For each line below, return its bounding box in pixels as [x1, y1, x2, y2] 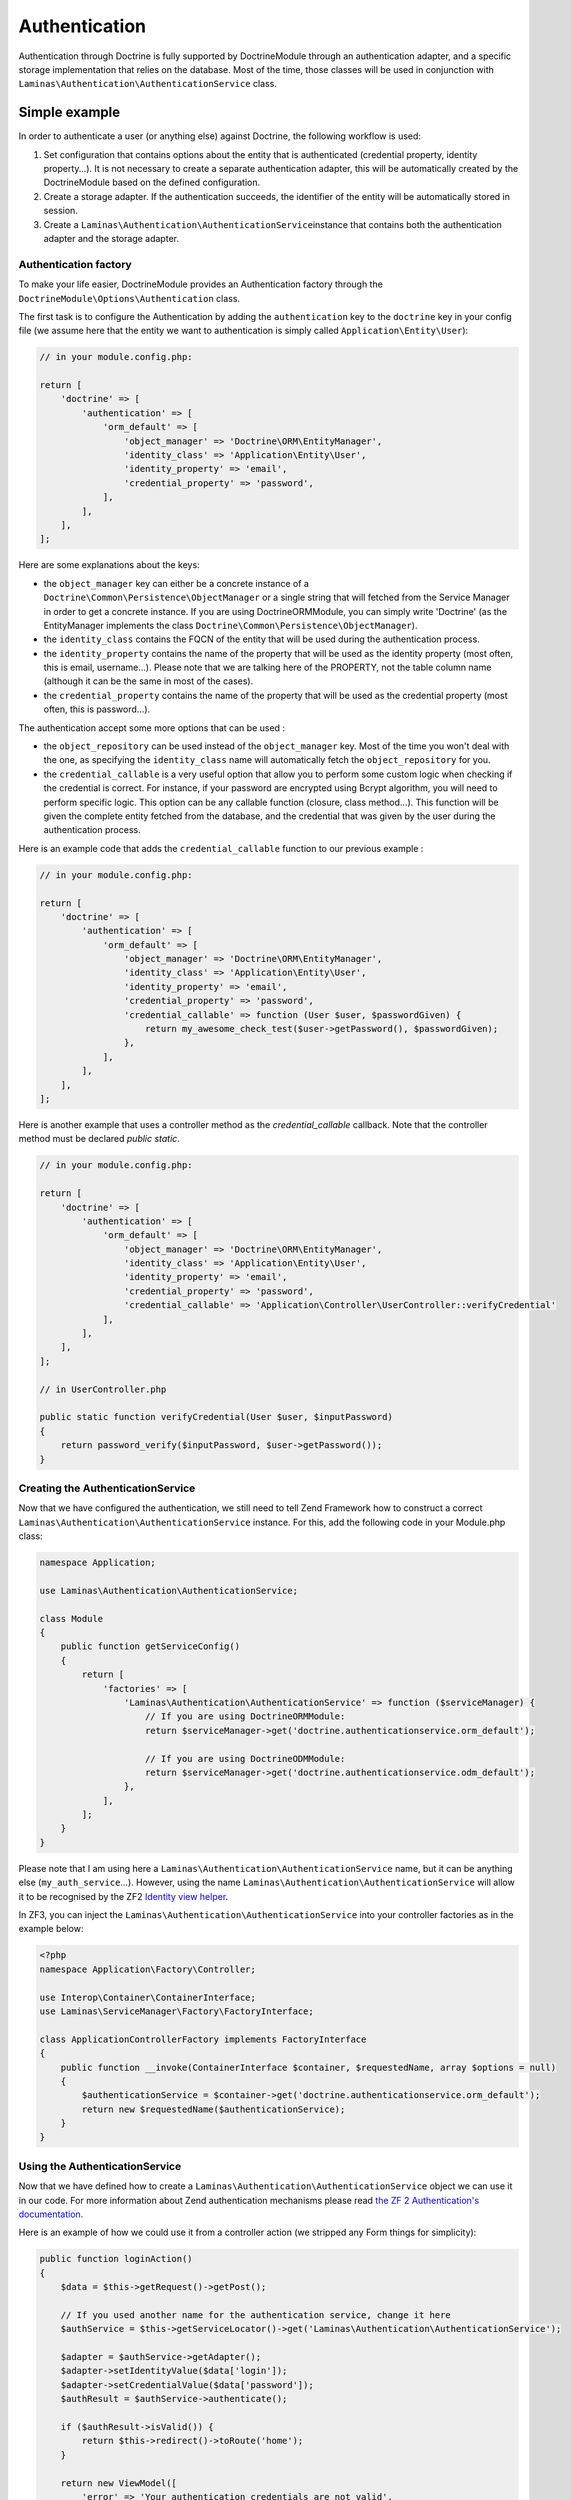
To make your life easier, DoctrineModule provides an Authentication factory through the [18, 278, 384, 290]
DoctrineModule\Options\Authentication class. [18, 292, 240, 304]
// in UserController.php [39, 1383, 167, 1395]
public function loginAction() [39, 2253, 194, 2265]
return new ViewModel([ [60, 2477, 177, 2489]
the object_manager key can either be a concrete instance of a [43, 577, 310, 589]
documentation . [18, 2208, 84, 2220]
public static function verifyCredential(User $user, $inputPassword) [39, 1411, 394, 1423]
